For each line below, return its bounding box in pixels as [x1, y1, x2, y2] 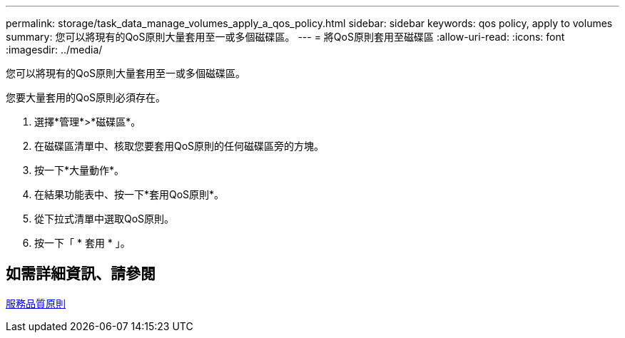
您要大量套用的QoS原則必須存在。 [6, 91, 166, 103]
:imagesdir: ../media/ [6, 43, 103, 56]
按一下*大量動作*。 [34, 164, 125, 176]
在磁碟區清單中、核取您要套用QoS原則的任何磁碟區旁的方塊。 [34, 140, 325, 152]
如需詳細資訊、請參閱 [6, 265, 156, 283]
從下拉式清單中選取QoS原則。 [34, 212, 175, 225]
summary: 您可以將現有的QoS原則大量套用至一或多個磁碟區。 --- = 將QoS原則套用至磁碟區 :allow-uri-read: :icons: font [6, 31, 565, 43]
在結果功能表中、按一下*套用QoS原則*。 [34, 188, 225, 200]
